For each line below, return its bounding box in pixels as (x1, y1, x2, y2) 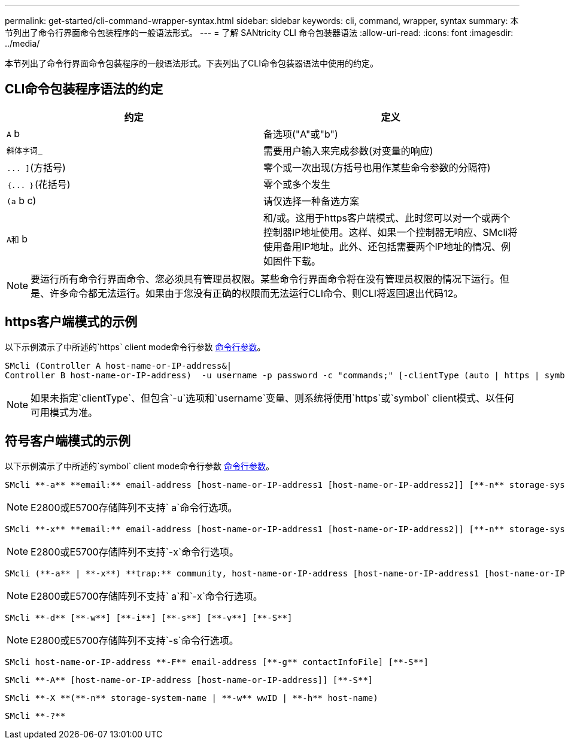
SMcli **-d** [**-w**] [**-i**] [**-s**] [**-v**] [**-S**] (5, 612, 293, 622)
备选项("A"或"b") (263, 127, 338, 140)
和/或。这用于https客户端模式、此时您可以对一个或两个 (263, 211, 510, 224)
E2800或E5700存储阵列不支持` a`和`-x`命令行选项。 (31, 590, 263, 602)
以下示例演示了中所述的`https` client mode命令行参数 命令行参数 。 (5, 341, 266, 352)
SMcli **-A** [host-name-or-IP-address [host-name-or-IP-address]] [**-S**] (5, 675, 373, 685)
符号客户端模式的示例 (5, 433, 130, 449)
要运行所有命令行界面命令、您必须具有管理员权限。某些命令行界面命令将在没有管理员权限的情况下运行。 (31, 272, 500, 285)
